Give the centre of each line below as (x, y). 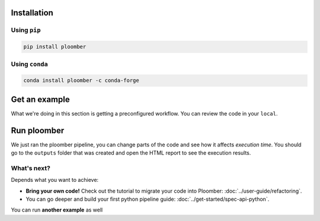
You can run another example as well (57, 210)
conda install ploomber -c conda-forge (81, 81)
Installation (32, 13)
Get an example (41, 99)
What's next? (31, 168)
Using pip (26, 30)
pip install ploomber (55, 47)
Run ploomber (38, 130)
